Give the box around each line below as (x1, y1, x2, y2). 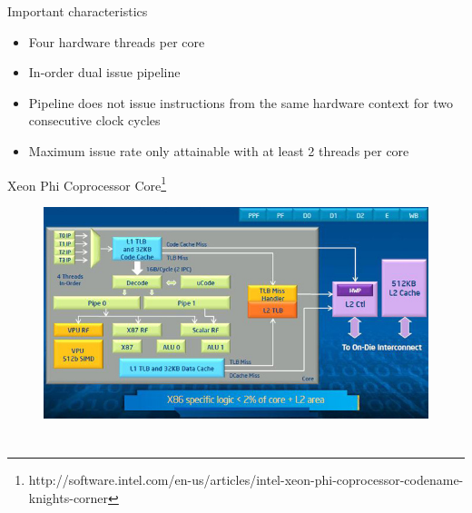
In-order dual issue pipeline (28, 63, 181, 82)
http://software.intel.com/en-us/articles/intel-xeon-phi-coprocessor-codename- (28, 470, 464, 489)
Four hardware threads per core (28, 32, 205, 51)
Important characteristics (7, 2, 148, 20)
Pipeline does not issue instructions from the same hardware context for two (28, 93, 453, 112)
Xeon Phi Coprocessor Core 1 (7, 173, 167, 194)
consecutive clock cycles (28, 111, 161, 130)
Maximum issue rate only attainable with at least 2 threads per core (28, 141, 409, 160)
